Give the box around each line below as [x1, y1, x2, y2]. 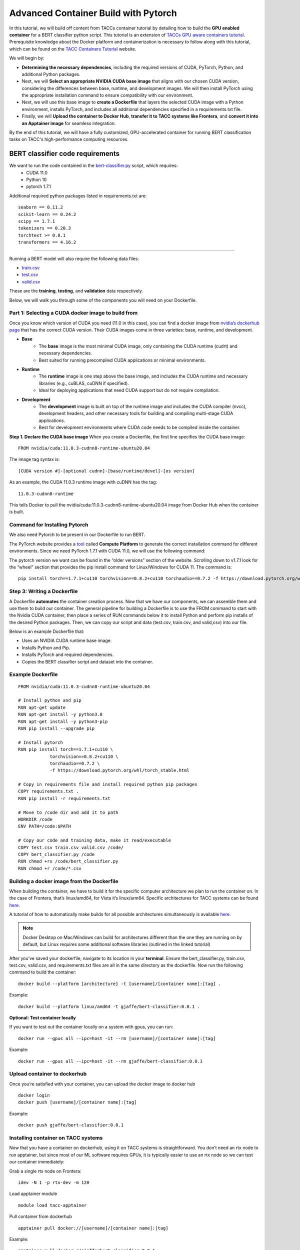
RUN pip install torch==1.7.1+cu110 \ [18, 746, 113, 752]
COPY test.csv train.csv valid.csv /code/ [18, 844, 124, 850]
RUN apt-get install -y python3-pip [18, 718, 108, 724]
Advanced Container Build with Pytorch [9, 7, 177, 18]
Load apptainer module [9, 1190, 57, 1197]
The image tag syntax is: [9, 456, 60, 462]
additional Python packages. [21, 71, 80, 77]
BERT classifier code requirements [9, 149, 120, 158]
